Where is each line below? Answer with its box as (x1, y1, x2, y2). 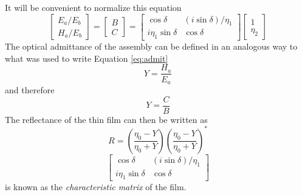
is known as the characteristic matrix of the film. (5, 180, 187, 193)
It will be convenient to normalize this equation (5, 1, 182, 13)
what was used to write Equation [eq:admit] (5, 51, 168, 64)
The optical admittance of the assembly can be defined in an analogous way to (5, 40, 298, 53)
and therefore (5, 83, 55, 96)
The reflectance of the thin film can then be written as (5, 113, 208, 125)
